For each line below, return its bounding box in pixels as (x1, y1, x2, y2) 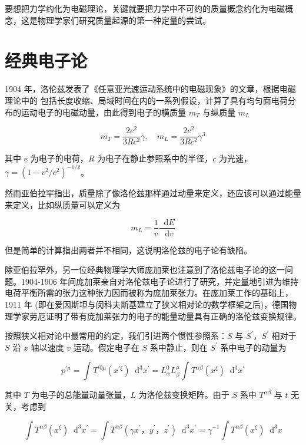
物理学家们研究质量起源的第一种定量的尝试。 (37, 14, 211, 26)
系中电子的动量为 (220, 341, 287, 353)
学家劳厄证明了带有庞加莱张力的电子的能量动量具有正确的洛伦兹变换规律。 (12, 309, 301, 322)
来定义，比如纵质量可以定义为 (5, 198, 120, 210)
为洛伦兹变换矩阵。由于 (138, 388, 229, 401)
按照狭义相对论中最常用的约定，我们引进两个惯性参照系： (5, 329, 227, 342)
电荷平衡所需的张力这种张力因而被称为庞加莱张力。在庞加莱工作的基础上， (5, 286, 293, 299)
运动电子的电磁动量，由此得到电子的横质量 (21, 106, 186, 118)
